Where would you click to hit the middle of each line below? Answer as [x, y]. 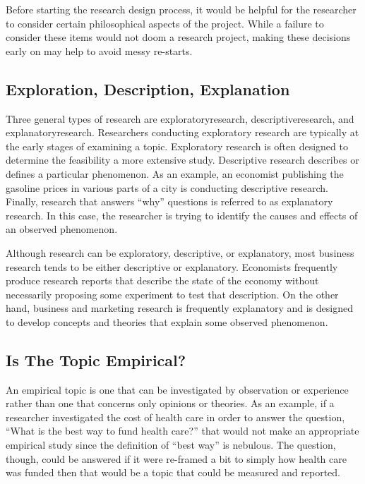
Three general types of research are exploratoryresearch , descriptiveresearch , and [180, 118]
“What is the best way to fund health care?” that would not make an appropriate [182, 431]
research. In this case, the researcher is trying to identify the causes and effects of [182, 215]
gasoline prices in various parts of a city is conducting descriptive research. [167, 187]
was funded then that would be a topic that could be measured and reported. [173, 472]
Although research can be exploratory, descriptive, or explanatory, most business [180, 252]
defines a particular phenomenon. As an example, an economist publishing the [175, 173]
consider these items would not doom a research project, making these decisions [178, 37]
